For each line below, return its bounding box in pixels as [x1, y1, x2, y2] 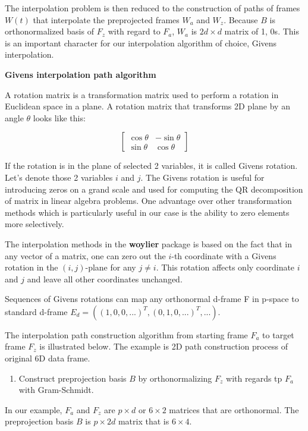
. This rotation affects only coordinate [156, 261, 295, 273]
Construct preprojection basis [18, 372, 127, 384]
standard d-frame [5, 305, 68, 317]
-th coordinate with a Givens [171, 249, 276, 262]
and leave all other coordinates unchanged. [27, 272, 183, 285]
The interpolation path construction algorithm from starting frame [5, 328, 248, 341]
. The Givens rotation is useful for [140, 171, 265, 183]
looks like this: [33, 111, 86, 124]
